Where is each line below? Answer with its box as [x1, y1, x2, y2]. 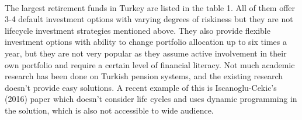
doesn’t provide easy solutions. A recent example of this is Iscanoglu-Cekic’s [5, 81, 277, 93]
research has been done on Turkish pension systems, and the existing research [5, 70, 283, 82]
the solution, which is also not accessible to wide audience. [5, 104, 214, 116]
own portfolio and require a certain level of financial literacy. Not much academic [5, 58, 295, 70]
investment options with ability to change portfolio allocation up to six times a [5, 36, 287, 48]
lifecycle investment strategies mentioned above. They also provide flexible [5, 24, 270, 36]
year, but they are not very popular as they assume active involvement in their [5, 47, 287, 59]
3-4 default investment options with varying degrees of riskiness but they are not [5, 13, 293, 25]
